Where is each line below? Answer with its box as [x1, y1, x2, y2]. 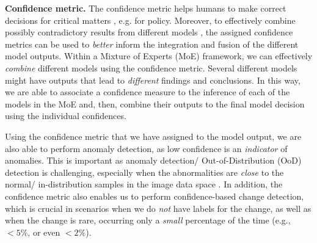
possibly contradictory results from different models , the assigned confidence [5, 26, 293, 38]
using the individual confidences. [5, 109, 126, 122]
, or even [27, 225, 60, 238]
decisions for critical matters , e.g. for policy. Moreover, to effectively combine [5, 13, 296, 26]
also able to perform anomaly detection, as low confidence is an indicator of [5, 142, 288, 154]
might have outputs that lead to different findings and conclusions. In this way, [5, 73, 301, 86]
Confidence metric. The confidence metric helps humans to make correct [5, 2, 286, 14]
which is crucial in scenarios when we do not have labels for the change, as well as [5, 201, 312, 214]
